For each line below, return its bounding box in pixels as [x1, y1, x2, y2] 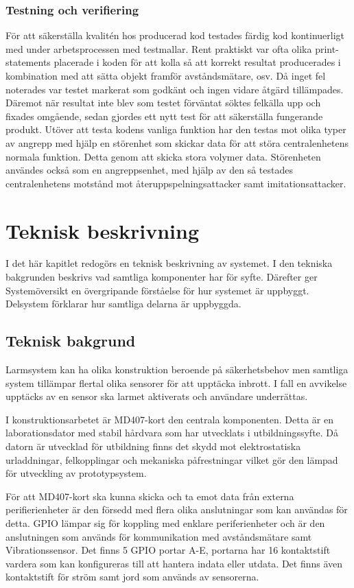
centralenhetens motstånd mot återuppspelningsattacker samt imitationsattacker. [5, 176, 346, 190]
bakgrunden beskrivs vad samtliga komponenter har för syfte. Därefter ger [5, 270, 318, 284]
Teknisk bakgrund [5, 330, 136, 351]
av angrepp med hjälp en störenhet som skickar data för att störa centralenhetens [5, 135, 349, 150]
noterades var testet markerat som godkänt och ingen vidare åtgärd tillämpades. [5, 82, 344, 96]
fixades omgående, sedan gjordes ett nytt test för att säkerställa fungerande [5, 108, 323, 123]
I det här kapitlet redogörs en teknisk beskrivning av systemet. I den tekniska [5, 256, 333, 270]
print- [315, 41, 339, 56]
